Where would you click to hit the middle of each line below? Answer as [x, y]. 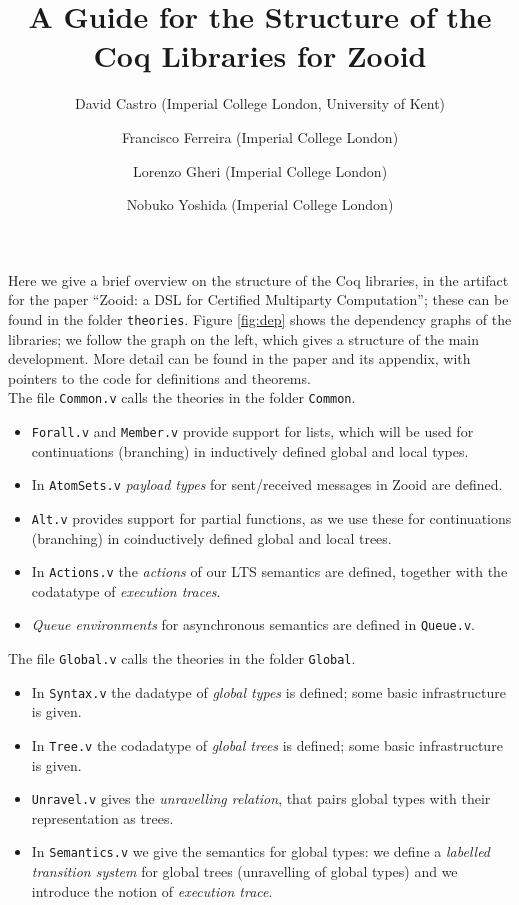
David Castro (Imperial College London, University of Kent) [260, 103]
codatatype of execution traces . [126, 590]
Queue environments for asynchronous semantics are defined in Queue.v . [253, 624]
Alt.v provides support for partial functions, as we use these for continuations [271, 517]
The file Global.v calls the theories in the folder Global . [182, 658]
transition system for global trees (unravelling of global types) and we [244, 871]
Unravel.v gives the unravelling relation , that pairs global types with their [261, 798]
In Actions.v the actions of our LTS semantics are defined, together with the [269, 571]
